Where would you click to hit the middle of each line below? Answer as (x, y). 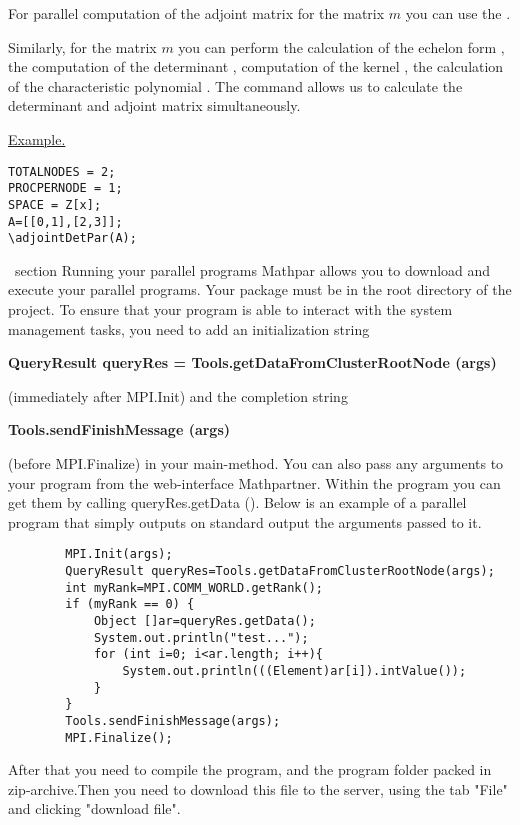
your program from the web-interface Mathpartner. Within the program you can (254, 482)
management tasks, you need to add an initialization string (189, 328)
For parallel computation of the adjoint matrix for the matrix (196, 13)
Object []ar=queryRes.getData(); (204, 621)
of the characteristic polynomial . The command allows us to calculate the (235, 85)
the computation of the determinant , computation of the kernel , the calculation (256, 66)
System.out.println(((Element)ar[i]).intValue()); (294, 670)
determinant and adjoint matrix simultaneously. (154, 105)
